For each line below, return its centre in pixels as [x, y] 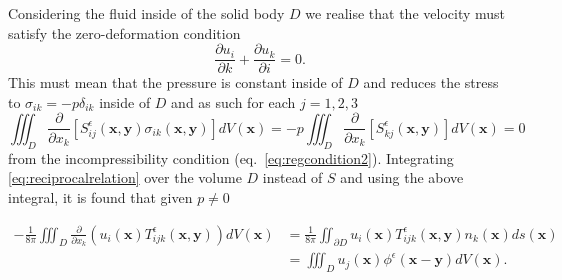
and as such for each [233, 101]
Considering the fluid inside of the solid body [146, 13]
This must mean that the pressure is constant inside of [175, 82]
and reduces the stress [431, 82]
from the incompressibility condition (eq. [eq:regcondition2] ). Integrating [231, 157]
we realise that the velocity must [405, 13]
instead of [292, 177]
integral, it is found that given [100, 196]
